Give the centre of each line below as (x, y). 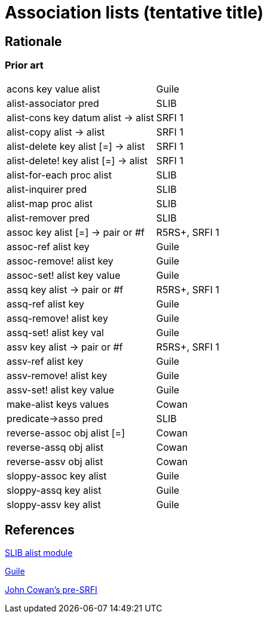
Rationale (33, 41)
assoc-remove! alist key (60, 261)
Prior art (24, 65)
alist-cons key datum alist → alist (80, 117)
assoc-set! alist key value (64, 275)
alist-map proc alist (50, 203)
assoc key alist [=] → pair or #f (76, 232)
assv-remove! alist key (57, 375)
